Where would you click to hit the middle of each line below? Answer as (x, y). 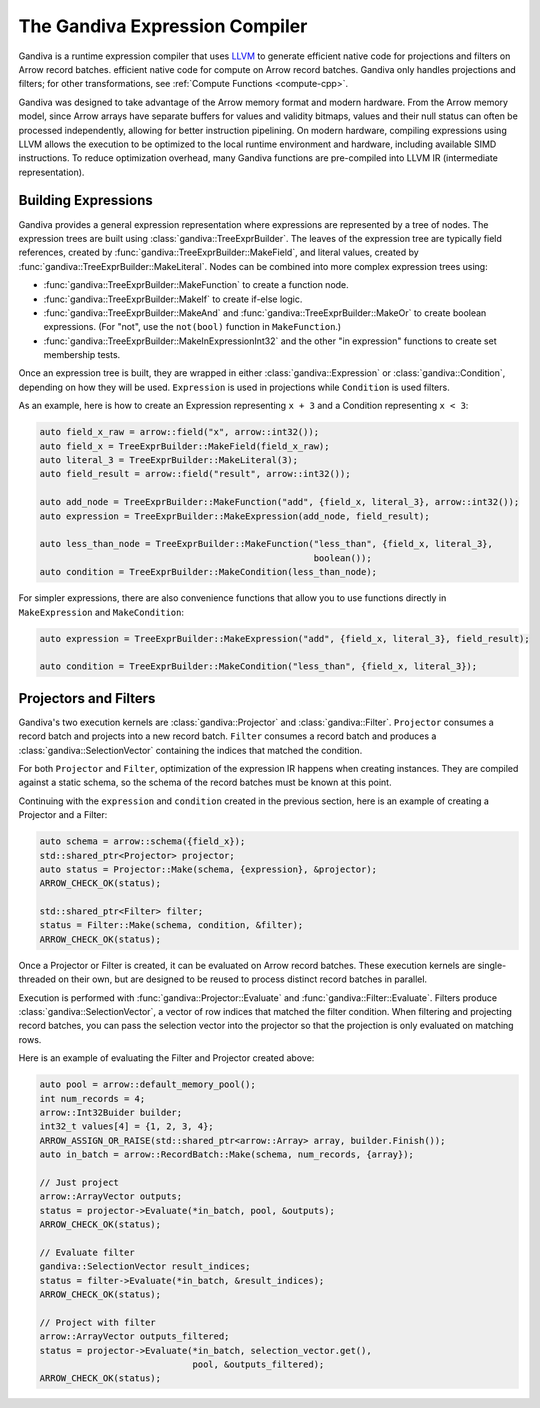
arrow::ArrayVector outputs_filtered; (134, 1336)
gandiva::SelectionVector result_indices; (145, 1266)
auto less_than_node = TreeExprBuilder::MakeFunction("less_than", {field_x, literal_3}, (266, 544)
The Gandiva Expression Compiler (163, 26)
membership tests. (82, 355)
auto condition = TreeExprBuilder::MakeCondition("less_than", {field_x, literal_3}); (258, 666)
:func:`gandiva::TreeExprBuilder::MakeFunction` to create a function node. (196, 285)
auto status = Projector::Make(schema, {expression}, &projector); (208, 869)
